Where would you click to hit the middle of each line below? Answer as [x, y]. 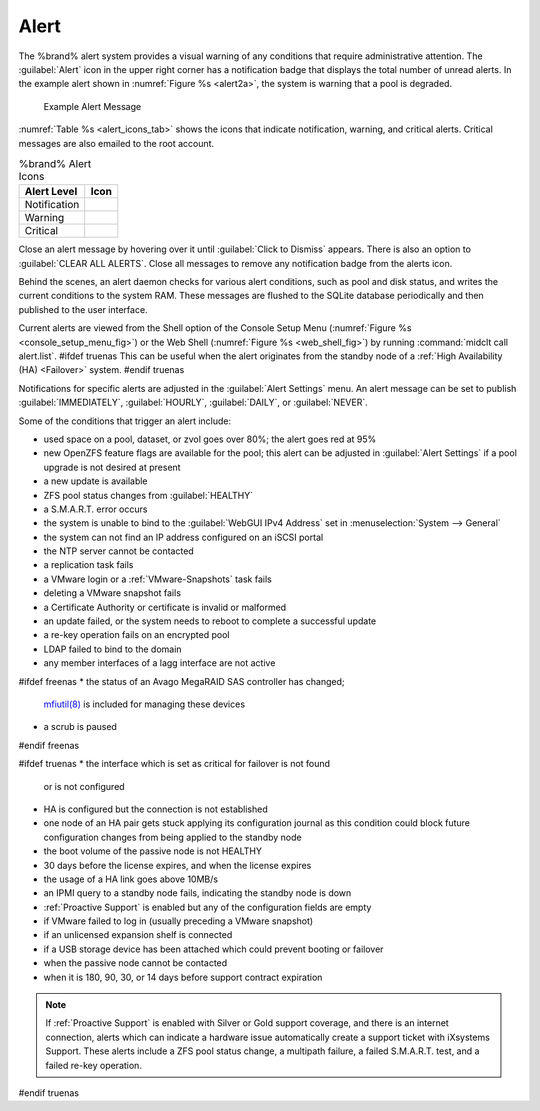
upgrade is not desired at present [112, 467]
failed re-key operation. [93, 1065]
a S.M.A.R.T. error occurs [95, 509]
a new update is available [96, 481]
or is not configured [84, 786]
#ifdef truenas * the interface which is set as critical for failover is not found [174, 764]
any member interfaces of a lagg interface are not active [159, 663]
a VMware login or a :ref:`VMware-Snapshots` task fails [157, 579]
